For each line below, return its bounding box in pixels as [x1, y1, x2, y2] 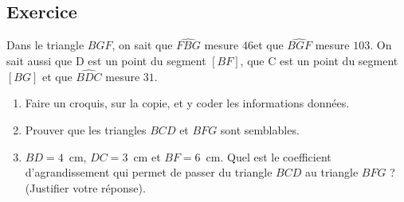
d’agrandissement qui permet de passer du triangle [25, 164, 273, 181]
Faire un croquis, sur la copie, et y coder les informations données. [25, 95, 350, 111]
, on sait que [112, 37, 173, 53]
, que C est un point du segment [240, 52, 398, 69]
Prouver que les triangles [25, 122, 147, 138]
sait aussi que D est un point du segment [6, 52, 206, 69]
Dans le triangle [6, 37, 84, 53]
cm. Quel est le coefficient [206, 148, 331, 165]
